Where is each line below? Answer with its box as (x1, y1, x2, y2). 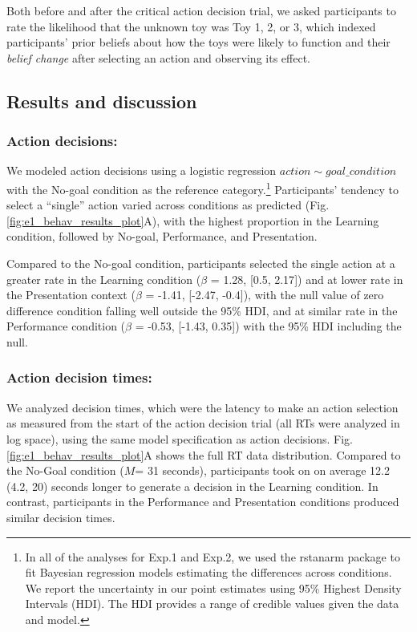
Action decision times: (6, 367, 152, 387)
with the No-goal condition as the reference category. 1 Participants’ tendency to (6, 178, 399, 197)
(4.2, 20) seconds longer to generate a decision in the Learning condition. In (6, 477, 379, 494)
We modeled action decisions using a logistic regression (6, 162, 277, 179)
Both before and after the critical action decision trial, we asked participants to (6, 2, 396, 18)
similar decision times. (6, 508, 115, 525)
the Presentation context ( (6, 286, 136, 303)
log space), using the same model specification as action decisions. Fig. (6, 430, 353, 447)
